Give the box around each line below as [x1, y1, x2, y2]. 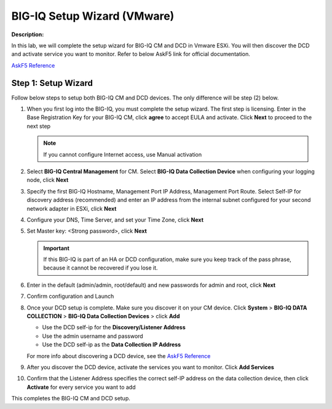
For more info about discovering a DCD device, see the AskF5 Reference [26, 352, 211, 359]
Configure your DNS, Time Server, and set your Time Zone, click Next [26, 216, 204, 224]
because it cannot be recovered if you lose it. [43, 264, 158, 271]
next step [26, 122, 51, 130]
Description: [11, 31, 44, 38]
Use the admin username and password [42, 332, 144, 340]
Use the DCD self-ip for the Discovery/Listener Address [42, 324, 186, 331]
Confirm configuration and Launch [26, 292, 114, 300]
